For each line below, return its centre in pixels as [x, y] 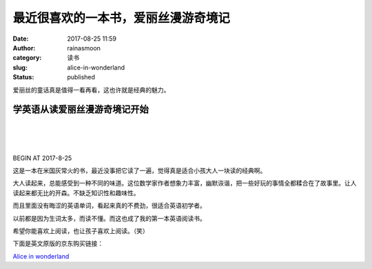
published [81, 77]
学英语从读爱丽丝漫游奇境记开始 [81, 109]
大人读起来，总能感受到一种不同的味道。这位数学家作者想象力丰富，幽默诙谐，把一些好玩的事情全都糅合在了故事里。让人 [185, 183]
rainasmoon [84, 48]
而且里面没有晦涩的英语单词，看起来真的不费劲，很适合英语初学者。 [109, 206]
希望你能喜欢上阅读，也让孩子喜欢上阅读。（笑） [81, 230]
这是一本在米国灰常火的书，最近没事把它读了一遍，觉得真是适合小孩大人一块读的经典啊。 [139, 170]
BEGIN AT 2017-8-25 [42, 158]
